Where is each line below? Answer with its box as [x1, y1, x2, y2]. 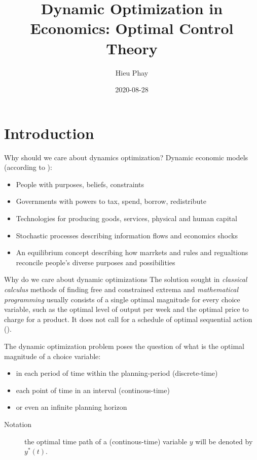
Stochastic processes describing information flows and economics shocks [16, 230, 238, 240]
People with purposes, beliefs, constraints [16, 179, 144, 189]
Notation [4, 418, 32, 429]
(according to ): [4, 162, 52, 172]
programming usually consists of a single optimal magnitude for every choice [4, 294, 240, 304]
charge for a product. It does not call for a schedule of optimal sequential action [4, 313, 252, 324]
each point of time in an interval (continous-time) [16, 384, 170, 395]
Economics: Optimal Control [30, 18, 234, 39]
